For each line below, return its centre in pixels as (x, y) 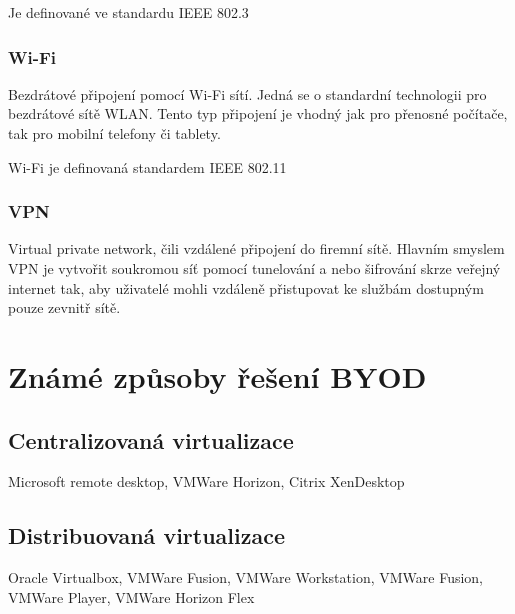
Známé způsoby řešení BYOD (217, 375)
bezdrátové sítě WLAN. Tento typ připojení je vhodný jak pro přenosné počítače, (258, 113)
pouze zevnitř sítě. (64, 307)
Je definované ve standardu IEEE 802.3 (128, 12)
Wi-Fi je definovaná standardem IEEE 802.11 (147, 166)
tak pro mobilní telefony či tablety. (114, 133)
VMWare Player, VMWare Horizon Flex (131, 596)
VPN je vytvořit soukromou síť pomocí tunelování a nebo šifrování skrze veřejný (254, 268)
